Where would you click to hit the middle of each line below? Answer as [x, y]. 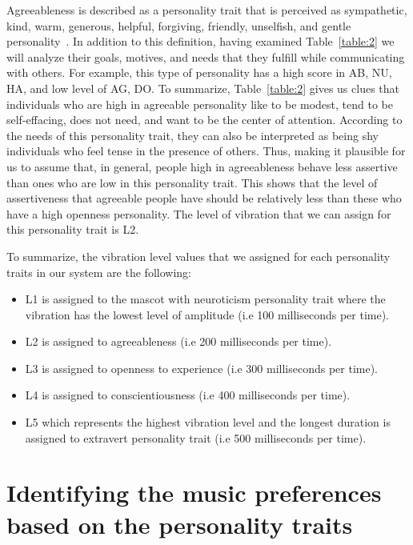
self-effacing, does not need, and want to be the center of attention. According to [204, 120]
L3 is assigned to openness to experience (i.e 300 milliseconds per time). [201, 368]
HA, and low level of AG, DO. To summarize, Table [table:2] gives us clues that [203, 88]
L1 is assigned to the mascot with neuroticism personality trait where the [205, 299]
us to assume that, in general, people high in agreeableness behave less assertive [202, 166]
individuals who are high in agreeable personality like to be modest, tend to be [200, 104]
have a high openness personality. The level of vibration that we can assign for [199, 213]
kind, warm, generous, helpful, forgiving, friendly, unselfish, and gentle [179, 25]
